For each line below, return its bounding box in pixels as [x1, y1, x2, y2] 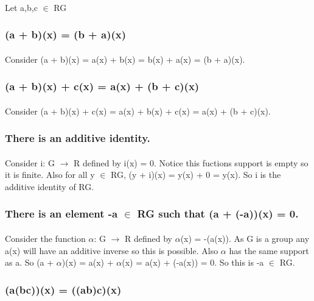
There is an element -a [5, 206, 118, 221]
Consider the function [5, 232, 86, 244]
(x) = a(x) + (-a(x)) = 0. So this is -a [122, 256, 264, 269]
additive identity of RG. [5, 180, 94, 193]
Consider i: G [5, 156, 55, 169]
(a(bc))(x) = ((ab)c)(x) [5, 282, 122, 297]
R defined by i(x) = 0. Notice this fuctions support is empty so [73, 156, 309, 169]
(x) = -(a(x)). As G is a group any [180, 232, 310, 244]
